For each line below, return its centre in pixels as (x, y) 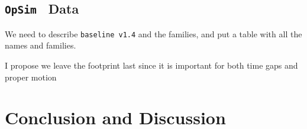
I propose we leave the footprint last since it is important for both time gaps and (151, 65)
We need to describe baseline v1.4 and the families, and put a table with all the (153, 33)
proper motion (31, 77)
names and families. (41, 45)
